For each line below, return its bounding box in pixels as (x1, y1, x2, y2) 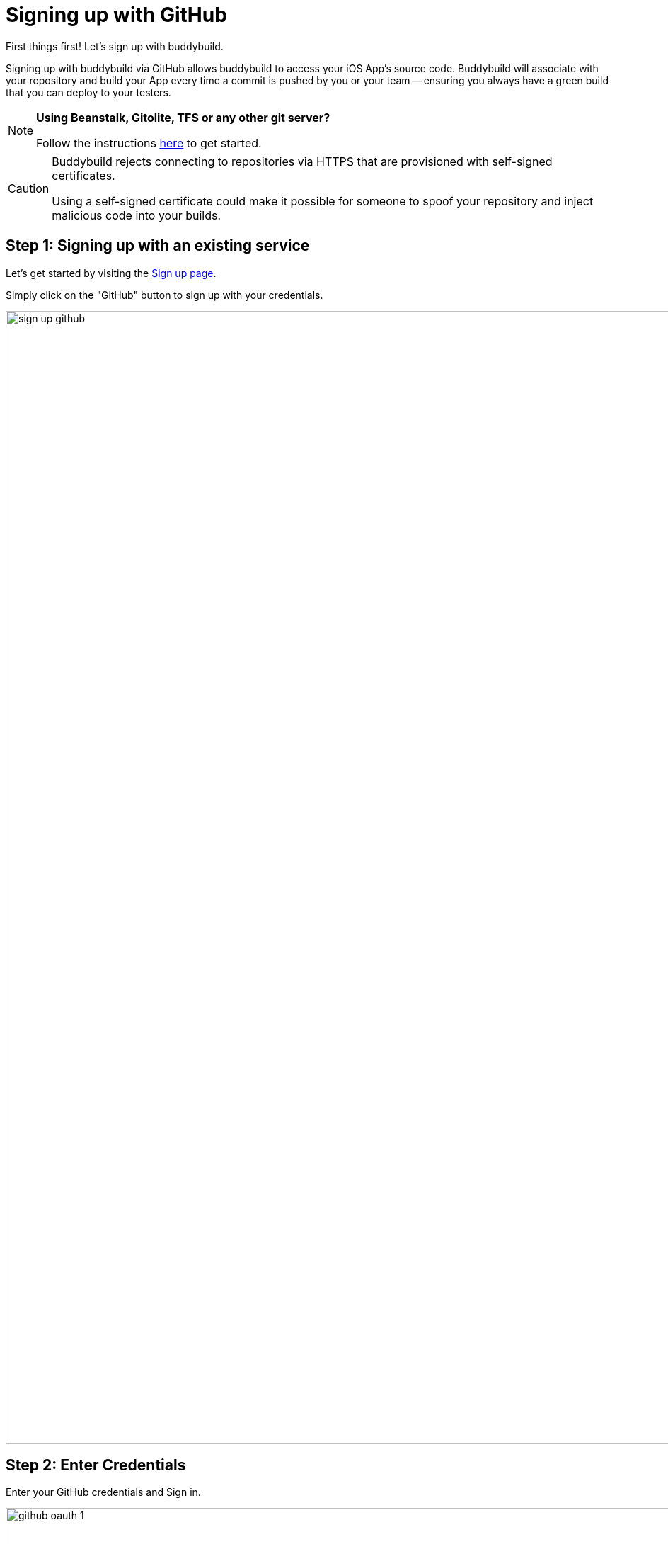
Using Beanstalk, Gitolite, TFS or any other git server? (36, 110, 330, 125)
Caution (8, 181, 50, 195)
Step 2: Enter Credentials (6, 1456, 186, 1475)
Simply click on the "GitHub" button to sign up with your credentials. (6, 288, 323, 301)
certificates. (52, 168, 115, 183)
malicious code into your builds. (52, 208, 221, 222)
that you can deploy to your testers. (6, 86, 171, 98)
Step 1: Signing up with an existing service (6, 237, 310, 255)
